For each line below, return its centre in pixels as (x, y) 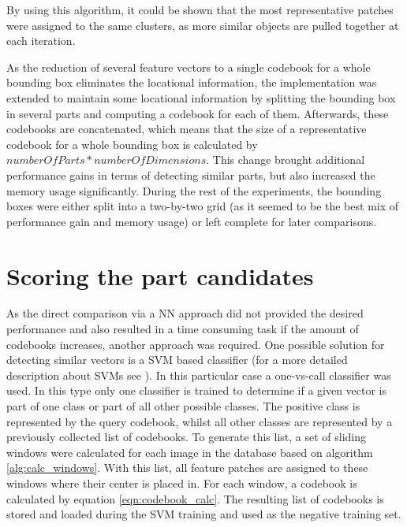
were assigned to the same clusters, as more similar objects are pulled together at (203, 25)
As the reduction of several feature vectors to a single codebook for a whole (189, 67)
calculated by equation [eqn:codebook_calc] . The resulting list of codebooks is (195, 498)
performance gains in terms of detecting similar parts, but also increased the (191, 174)
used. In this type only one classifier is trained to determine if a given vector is (197, 390)
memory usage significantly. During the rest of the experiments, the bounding (194, 190)
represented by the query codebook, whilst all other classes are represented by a (200, 421)
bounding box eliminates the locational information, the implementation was (192, 82)
